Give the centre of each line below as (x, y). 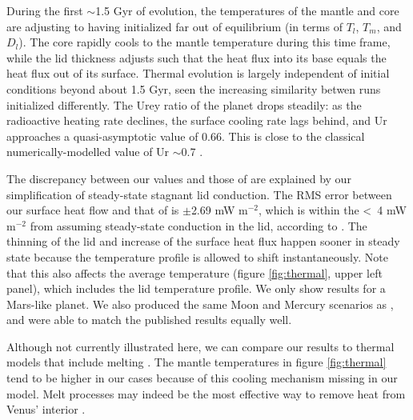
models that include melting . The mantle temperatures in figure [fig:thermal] (196, 362)
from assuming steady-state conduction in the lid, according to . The (198, 225)
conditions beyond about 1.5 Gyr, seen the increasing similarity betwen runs (194, 88)
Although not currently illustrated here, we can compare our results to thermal (200, 346)
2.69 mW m (219, 210)
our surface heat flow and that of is (93, 210)
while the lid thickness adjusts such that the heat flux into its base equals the (196, 57)
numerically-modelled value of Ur (88, 152)
